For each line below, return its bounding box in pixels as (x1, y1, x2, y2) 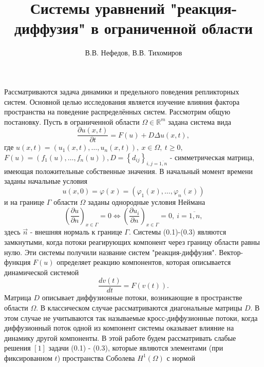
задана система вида (168, 116, 232, 127)
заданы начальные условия (4, 176, 88, 186)
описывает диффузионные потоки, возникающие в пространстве (42, 292, 242, 303)
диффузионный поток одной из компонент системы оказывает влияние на (4, 322, 234, 333)
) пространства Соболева (57, 352, 135, 363)
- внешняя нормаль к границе (30, 226, 122, 237)
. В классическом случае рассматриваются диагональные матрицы (36, 302, 242, 313)
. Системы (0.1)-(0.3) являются (128, 226, 227, 237)
